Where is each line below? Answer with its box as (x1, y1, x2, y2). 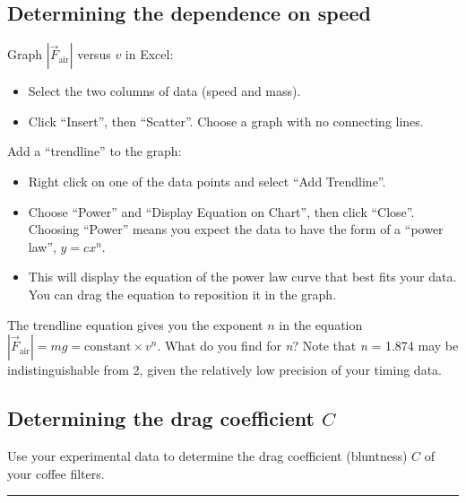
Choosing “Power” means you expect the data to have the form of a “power (28, 220, 444, 238)
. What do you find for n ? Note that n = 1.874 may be (157, 336, 459, 355)
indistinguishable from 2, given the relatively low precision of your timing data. (7, 360, 442, 379)
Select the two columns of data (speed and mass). (28, 82, 301, 100)
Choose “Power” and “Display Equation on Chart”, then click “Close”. (28, 202, 415, 221)
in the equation (279, 315, 363, 334)
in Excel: (125, 45, 174, 64)
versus (77, 45, 111, 64)
